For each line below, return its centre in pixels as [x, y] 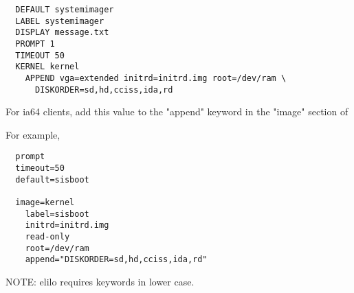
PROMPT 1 [35, 44]
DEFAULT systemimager [65, 10]
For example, [33, 134]
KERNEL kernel [47, 67]
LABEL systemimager [60, 21]
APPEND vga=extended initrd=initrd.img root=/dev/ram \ [156, 78]
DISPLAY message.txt [62, 33]
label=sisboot [57, 214]
